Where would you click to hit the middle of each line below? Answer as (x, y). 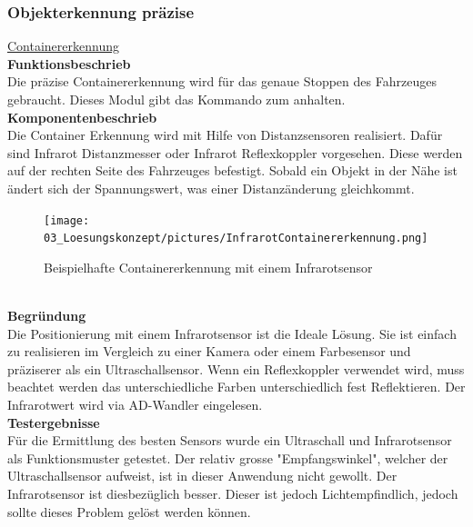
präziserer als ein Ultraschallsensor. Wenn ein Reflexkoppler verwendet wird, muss (236, 368)
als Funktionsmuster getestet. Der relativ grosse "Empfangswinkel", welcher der (228, 457)
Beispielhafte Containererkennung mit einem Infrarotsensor (208, 267)
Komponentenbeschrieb (82, 117)
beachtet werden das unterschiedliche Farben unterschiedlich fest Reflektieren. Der (236, 387)
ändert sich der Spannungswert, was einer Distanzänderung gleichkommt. (211, 188)
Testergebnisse (54, 422)
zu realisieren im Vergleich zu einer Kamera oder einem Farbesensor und (209, 351)
